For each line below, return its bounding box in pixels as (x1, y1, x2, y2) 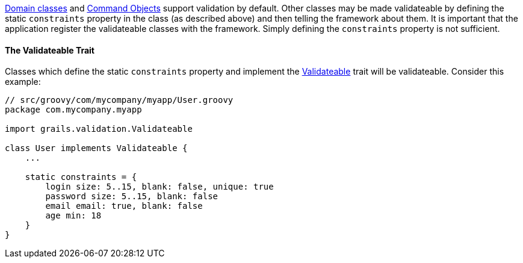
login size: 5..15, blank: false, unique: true (45, 182, 274, 192)
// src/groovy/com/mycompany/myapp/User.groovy (5, 95, 234, 105)
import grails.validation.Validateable (5, 124, 193, 134)
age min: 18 (45, 211, 102, 221)
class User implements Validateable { (5, 143, 188, 153)
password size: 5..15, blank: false (45, 191, 218, 202)
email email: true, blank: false (45, 201, 203, 211)
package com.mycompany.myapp (5, 105, 142, 115)
